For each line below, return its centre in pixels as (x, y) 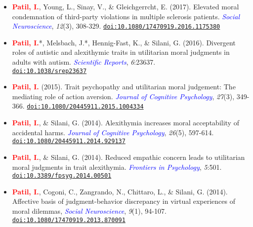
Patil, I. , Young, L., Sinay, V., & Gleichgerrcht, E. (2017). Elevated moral (126, 6)
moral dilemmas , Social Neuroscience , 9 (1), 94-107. (89, 211)
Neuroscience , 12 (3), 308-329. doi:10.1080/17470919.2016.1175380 (116, 26)
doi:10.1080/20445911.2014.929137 (69, 141)
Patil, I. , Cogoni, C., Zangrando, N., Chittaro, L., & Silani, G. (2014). (120, 191)
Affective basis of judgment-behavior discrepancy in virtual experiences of (124, 201)
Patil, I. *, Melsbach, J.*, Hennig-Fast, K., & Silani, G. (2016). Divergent (124, 42)
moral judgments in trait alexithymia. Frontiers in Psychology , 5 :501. (117, 167)
